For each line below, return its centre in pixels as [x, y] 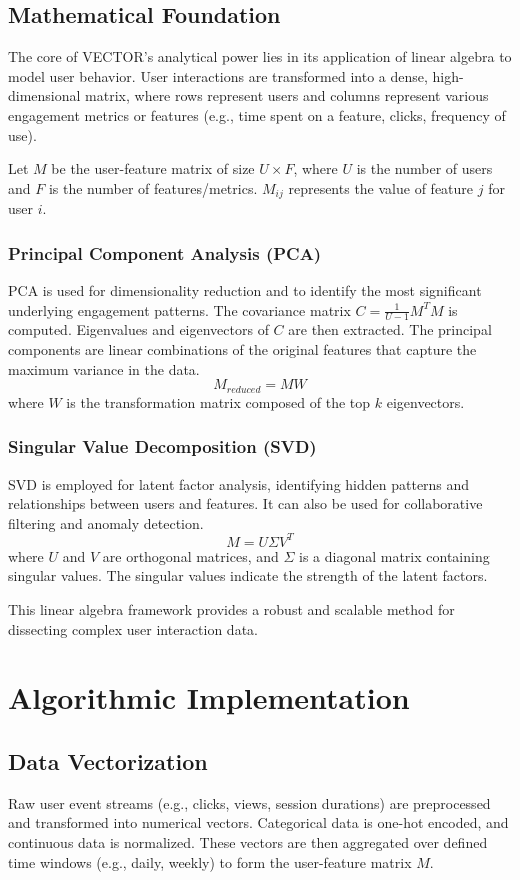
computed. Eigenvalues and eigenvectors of [138, 329]
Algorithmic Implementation [209, 697]
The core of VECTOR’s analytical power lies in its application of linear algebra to [260, 56]
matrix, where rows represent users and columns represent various [287, 95]
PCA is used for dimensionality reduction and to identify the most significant [245, 290]
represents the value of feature [381, 187]
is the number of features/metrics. [153, 187]
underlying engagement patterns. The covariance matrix [179, 309]
